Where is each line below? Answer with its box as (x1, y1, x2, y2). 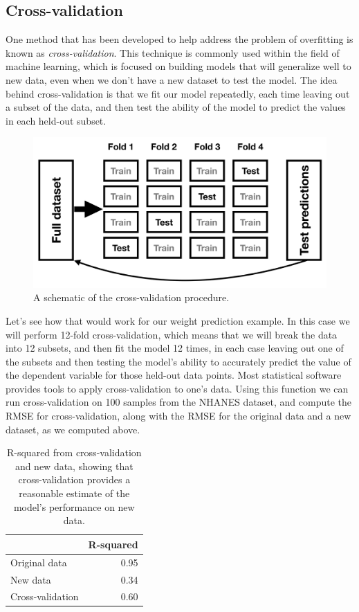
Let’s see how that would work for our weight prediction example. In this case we (6, 313, 350, 327)
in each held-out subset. (6, 113, 107, 127)
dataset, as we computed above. (6, 422, 140, 436)
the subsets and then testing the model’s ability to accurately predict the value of (6, 354, 351, 368)
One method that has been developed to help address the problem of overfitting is (6, 32, 353, 46)
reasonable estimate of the (19, 486, 130, 501)
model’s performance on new (13, 499, 135, 514)
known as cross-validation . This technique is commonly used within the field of (6, 45, 340, 60)
